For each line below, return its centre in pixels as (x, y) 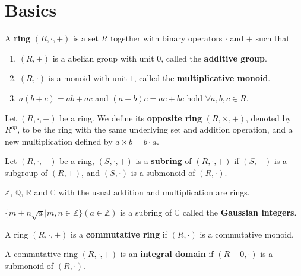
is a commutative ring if (119, 234)
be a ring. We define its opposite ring (131, 118)
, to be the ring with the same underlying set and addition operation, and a (155, 129)
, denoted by (269, 118)
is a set (86, 38)
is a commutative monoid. (247, 234)
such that (273, 38)
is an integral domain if (167, 254)
